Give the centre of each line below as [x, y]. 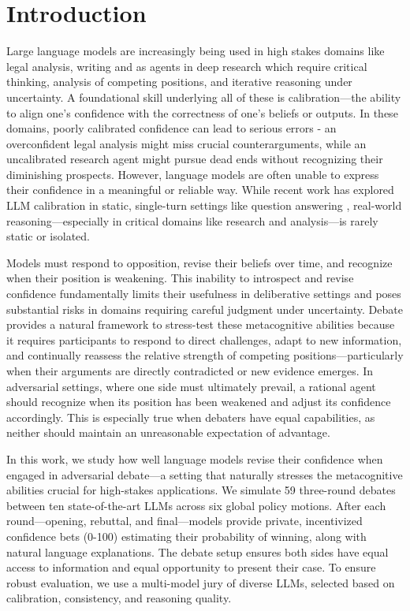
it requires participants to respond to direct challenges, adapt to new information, [204, 339]
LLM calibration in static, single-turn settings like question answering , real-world [204, 205]
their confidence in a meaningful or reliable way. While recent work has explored [200, 190]
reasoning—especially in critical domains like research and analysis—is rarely [192, 220]
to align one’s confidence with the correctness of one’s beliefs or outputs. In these [202, 112]
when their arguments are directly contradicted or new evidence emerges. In [190, 371]
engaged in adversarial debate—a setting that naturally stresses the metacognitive [205, 474]
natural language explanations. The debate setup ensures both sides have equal [198, 551]
